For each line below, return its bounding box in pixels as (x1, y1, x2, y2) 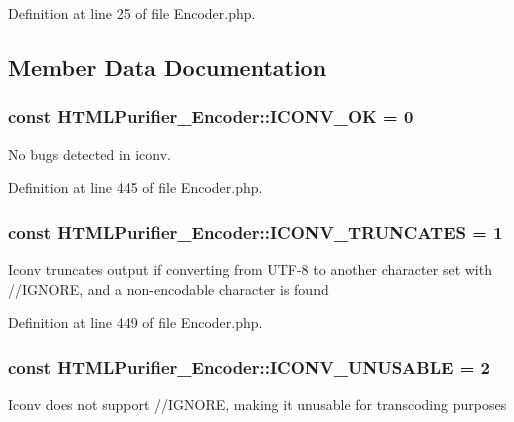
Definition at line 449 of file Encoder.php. (8, 312, 263, 333)
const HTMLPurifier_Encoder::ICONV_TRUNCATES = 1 (8, 219, 503, 244)
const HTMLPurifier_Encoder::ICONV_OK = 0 (8, 104, 414, 129)
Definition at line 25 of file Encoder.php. (8, 3, 256, 23)
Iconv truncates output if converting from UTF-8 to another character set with (8, 259, 492, 279)
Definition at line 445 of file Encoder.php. (8, 177, 263, 198)
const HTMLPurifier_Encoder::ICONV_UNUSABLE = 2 (8, 354, 490, 379)
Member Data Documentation (8, 51, 327, 82)
